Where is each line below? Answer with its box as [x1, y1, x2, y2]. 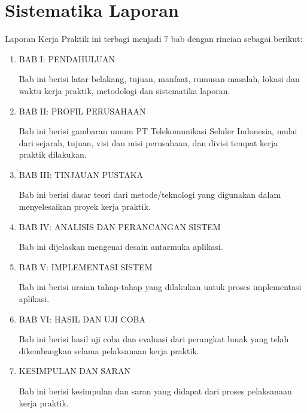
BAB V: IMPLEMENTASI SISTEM [19, 260, 153, 273]
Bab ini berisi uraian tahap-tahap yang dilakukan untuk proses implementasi [19, 281, 302, 293]
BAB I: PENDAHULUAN [19, 52, 115, 65]
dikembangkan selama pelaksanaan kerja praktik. [19, 344, 199, 357]
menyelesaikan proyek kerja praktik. [19, 200, 151, 213]
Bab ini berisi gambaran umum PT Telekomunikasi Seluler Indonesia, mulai [19, 125, 297, 137]
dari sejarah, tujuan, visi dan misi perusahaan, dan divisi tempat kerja [19, 136, 278, 149]
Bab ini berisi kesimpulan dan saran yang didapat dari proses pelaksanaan [19, 385, 292, 397]
